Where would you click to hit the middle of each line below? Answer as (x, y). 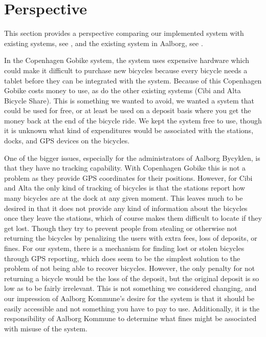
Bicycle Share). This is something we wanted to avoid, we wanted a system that (129, 100)
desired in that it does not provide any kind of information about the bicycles (126, 208)
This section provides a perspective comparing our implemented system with (124, 33)
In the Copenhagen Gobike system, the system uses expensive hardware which (127, 60)
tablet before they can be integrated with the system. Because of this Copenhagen (133, 80)
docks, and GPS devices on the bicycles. (67, 141)
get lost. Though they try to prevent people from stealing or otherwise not (121, 228)
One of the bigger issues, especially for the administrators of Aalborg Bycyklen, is (132, 157)
